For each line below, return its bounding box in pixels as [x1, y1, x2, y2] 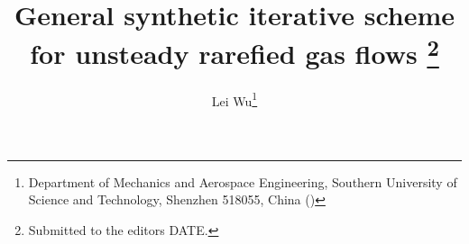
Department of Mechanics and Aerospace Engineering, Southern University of [28, 172, 457, 191]
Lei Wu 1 [211, 88, 258, 110]
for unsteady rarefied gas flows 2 [30, 32, 439, 72]
